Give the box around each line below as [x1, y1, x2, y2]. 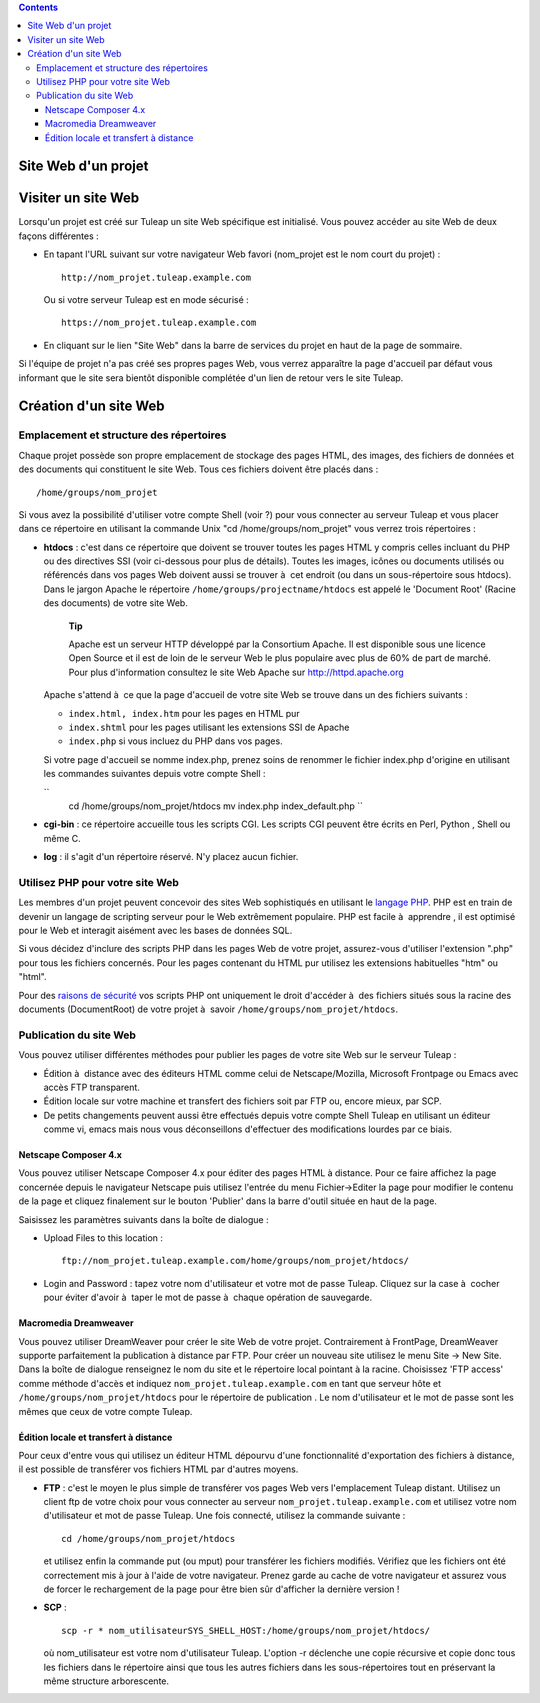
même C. [43, 832, 82, 844]
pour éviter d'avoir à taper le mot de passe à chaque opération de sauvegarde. [43, 1291, 373, 1304]
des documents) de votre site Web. [43, 597, 189, 609]
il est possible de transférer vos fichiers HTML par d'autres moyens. [18, 1463, 299, 1475]
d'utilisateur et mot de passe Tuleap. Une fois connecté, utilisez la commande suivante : [43, 1510, 406, 1522]
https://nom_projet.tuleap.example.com [61, 317, 257, 329]
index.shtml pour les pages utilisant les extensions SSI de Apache [68, 721, 350, 733]
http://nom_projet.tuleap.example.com [61, 271, 252, 283]
